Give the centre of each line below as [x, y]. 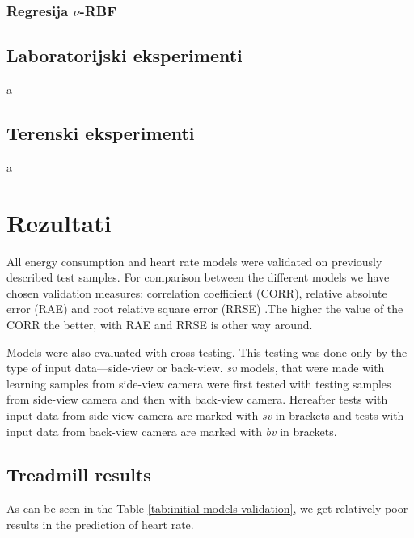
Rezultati [59, 222]
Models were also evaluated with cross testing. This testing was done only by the [207, 352]
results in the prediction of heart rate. [100, 524]
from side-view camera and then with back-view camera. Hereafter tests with [197, 399]
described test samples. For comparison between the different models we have [198, 277]
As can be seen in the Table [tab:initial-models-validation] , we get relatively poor [207, 508]
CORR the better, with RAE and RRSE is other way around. [160, 324]
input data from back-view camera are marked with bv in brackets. [172, 431]
